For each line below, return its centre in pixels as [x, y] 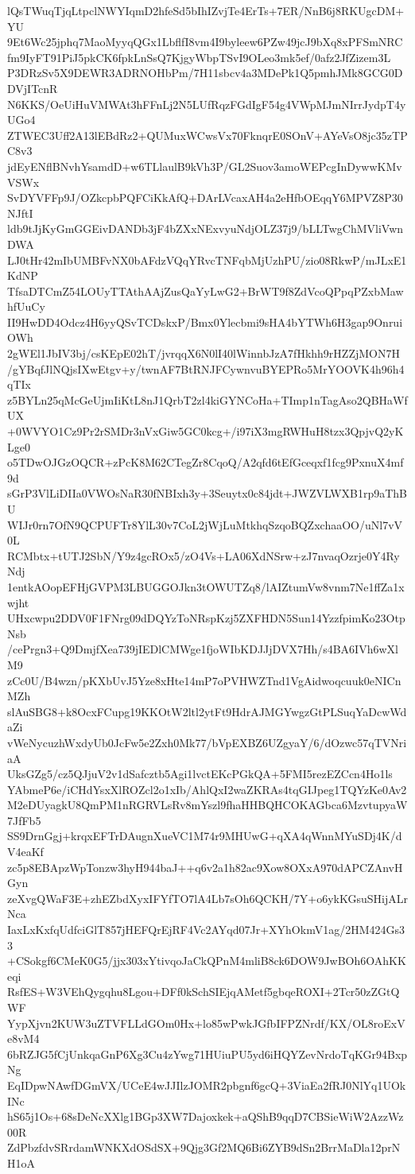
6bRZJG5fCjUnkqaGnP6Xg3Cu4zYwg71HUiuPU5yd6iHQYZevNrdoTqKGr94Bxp [207, 1054]
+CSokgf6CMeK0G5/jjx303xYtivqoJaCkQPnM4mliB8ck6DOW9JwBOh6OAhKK [207, 961]
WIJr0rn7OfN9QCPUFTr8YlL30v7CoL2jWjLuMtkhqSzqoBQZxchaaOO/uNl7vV [205, 524]
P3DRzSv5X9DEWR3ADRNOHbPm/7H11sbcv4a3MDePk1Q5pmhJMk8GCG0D [205, 73]
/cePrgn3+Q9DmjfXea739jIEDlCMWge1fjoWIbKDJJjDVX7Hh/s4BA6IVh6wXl [203, 649]
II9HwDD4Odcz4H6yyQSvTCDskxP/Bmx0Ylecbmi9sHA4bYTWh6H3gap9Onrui [205, 322]
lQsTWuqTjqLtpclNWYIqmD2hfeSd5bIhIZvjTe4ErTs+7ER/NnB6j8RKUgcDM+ [206, 10]
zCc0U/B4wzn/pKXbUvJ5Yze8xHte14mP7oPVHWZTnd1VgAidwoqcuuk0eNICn [204, 680]
